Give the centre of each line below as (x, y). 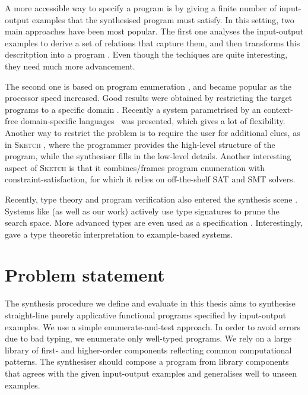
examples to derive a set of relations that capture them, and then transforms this (153, 42)
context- (279, 109)
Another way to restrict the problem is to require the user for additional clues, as (153, 132)
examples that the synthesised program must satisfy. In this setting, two (163, 19)
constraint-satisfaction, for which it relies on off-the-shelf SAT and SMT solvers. (150, 179)
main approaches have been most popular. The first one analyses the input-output (154, 31)
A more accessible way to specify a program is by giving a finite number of (141, 8)
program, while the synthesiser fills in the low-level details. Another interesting (148, 156)
